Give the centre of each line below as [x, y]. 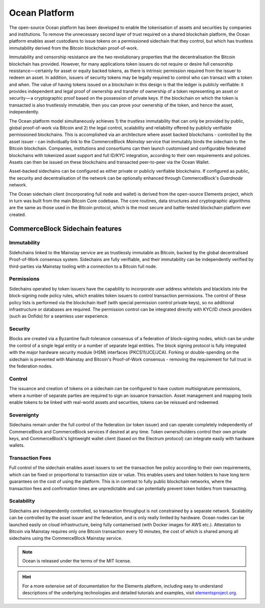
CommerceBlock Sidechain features [66, 228]
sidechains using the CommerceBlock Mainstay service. [66, 538]
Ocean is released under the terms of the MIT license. [77, 561]
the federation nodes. [31, 366]
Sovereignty [24, 415]
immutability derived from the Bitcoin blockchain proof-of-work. [74, 48]
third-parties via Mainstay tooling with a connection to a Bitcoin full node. [83, 266]
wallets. [17, 445]
